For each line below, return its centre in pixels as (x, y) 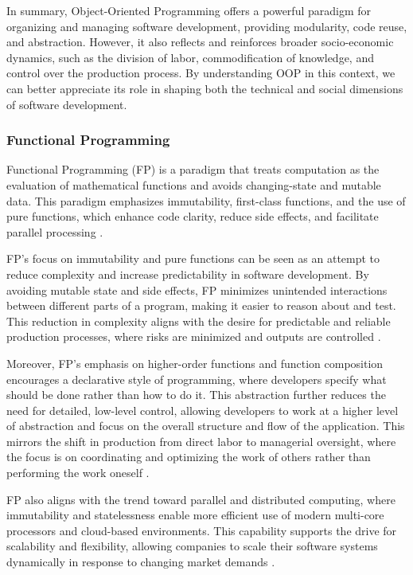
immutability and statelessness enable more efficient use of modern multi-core (195, 515)
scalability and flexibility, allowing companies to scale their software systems (192, 546)
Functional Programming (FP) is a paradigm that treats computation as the (193, 169)
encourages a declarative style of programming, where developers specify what (197, 379)
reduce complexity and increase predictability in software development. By (188, 274)
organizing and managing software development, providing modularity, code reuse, (207, 26)
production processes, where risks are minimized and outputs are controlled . (194, 336)
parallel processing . (55, 231)
